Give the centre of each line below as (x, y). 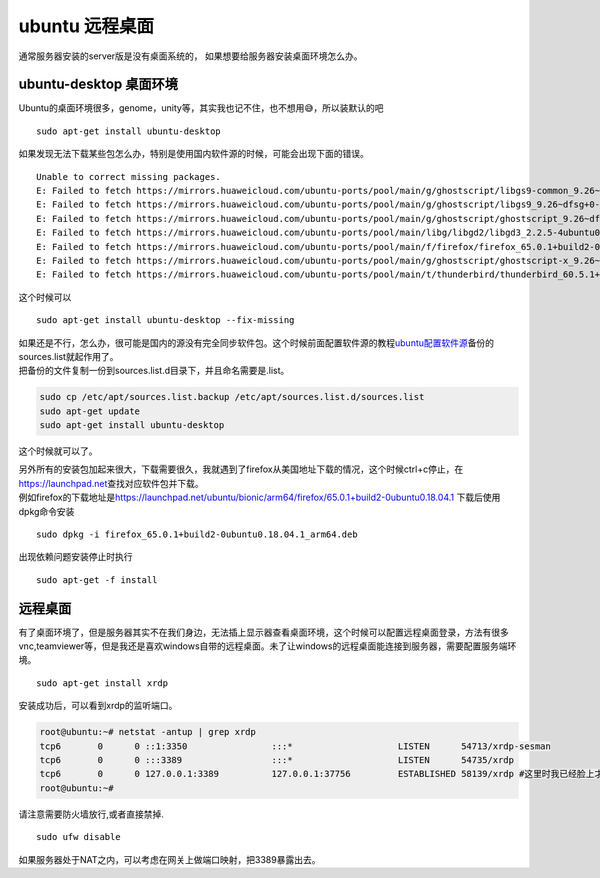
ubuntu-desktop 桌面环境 (98, 84)
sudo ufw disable (78, 837)
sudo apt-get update (89, 411)
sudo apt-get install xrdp (102, 683)
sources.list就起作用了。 (68, 356)
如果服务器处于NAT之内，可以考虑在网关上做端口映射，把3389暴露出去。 (169, 859)
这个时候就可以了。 (58, 451)
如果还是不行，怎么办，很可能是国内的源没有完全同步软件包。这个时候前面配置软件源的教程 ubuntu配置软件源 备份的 (256, 342)
